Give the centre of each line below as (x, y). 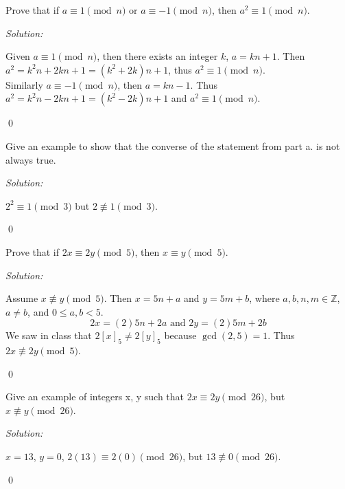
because (180, 335)
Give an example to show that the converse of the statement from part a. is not (173, 145)
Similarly (24, 84)
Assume (22, 298)
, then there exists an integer (157, 56)
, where (264, 298)
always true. (31, 159)
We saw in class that (49, 335)
